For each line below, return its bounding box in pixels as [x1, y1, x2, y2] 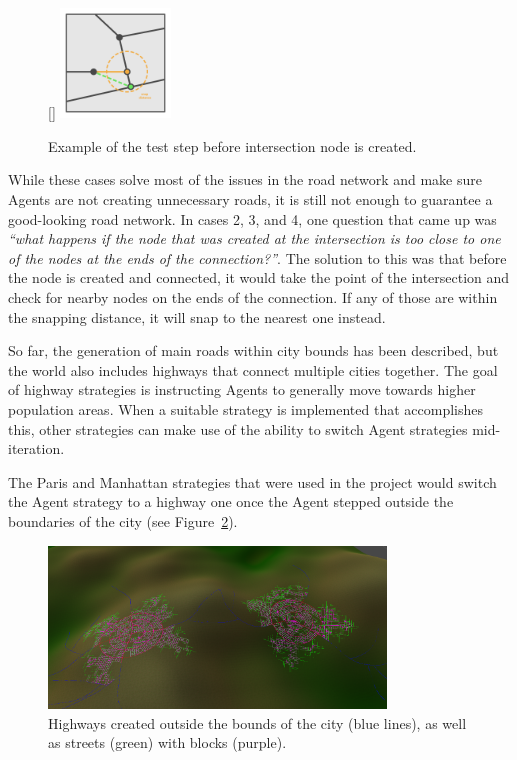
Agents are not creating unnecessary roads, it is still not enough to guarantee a [8, 189, 493, 210]
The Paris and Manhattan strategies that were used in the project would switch [8, 471, 497, 492]
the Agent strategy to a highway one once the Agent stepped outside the [8, 491, 454, 512]
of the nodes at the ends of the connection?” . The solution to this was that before [8, 247, 507, 268]
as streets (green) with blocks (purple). [48, 732, 287, 753]
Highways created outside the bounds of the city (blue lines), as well [48, 712, 467, 733]
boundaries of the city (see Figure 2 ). [8, 510, 238, 531]
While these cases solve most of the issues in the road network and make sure [8, 169, 482, 190]
